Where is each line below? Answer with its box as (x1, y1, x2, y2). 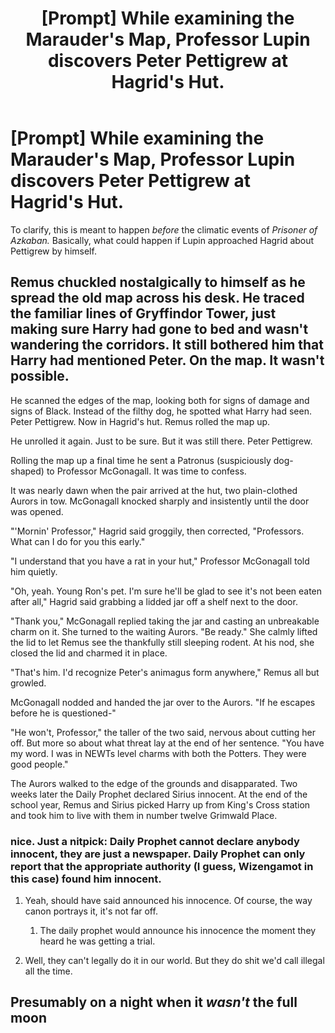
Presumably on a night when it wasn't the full (10, 994, 298, 1011)
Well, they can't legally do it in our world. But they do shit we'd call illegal (24, 955, 325, 967)
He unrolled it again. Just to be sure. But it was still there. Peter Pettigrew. (10, 435, 313, 447)
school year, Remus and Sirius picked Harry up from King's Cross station (10, 798, 311, 811)
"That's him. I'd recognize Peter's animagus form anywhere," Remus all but (10, 666, 320, 678)
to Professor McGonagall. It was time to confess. (46, 465, 247, 477)
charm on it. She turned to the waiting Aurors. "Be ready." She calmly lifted (10, 625, 318, 637)
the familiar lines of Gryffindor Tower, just (10, 305, 277, 322)
